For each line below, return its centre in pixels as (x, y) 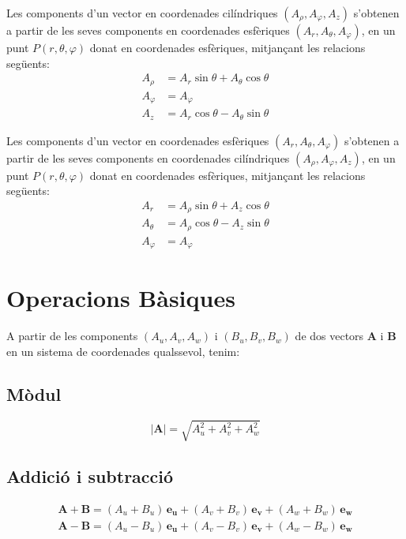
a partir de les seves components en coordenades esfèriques (148, 30)
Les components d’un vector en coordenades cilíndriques (142, 13)
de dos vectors (329, 336)
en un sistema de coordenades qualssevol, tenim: (123, 351)
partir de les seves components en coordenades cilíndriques (148, 157)
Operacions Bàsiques (121, 298)
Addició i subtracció (90, 475)
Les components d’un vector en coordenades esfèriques (138, 140)
